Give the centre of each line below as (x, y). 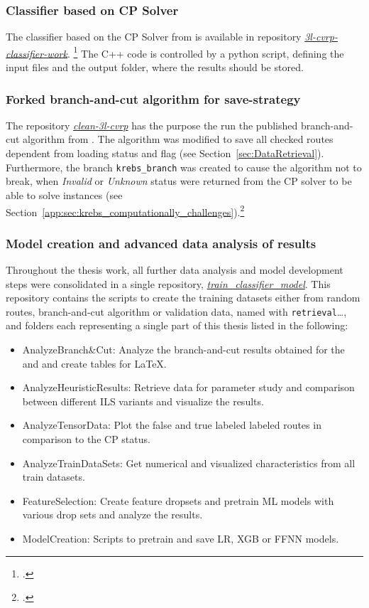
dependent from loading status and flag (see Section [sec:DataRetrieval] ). (165, 153)
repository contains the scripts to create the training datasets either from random (183, 298)
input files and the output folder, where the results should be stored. (155, 67)
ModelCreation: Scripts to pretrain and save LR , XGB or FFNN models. (181, 538)
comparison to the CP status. (86, 438)
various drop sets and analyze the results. (112, 514)
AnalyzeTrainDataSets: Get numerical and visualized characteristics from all (189, 463)
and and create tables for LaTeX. (94, 363)
